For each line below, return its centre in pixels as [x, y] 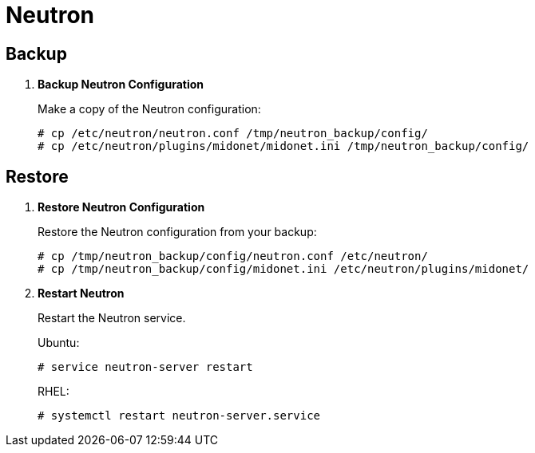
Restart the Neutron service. [112, 318]
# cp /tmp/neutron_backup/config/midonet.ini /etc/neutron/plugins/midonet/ [283, 269]
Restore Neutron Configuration [121, 207]
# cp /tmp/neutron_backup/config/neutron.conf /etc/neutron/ [233, 256]
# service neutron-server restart [145, 367]
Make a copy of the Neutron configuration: [149, 109]
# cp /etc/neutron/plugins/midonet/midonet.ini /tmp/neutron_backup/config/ [283, 146]
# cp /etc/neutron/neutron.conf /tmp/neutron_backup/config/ [233, 134]
